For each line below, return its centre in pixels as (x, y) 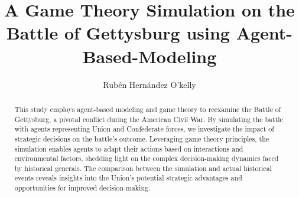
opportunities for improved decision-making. (82, 188)
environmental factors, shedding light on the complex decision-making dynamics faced (147, 158)
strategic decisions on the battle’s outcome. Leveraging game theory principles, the (142, 138)
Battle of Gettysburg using (118, 33)
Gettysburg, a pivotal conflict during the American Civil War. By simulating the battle (149, 119)
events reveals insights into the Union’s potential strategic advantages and (128, 178)
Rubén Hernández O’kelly (149, 84)
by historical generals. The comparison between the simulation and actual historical (143, 168)
